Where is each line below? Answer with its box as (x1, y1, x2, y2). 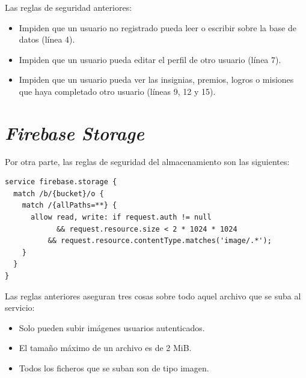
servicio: (5, 301, 35, 314)
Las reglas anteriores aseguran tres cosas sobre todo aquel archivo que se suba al (5, 289, 301, 302)
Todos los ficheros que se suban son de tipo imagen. (19, 362, 209, 374)
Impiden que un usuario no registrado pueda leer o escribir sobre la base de (19, 21, 296, 34)
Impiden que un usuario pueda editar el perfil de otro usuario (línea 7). (19, 53, 281, 65)
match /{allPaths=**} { (22, 201, 117, 210)
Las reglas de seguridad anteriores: (5, 1, 132, 13)
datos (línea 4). (19, 33, 75, 46)
